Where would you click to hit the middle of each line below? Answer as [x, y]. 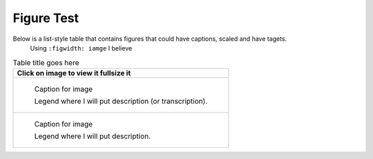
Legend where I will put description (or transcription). [121, 101]
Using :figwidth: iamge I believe [81, 48]
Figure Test [46, 18]
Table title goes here [46, 62]
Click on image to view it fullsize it [74, 73]
